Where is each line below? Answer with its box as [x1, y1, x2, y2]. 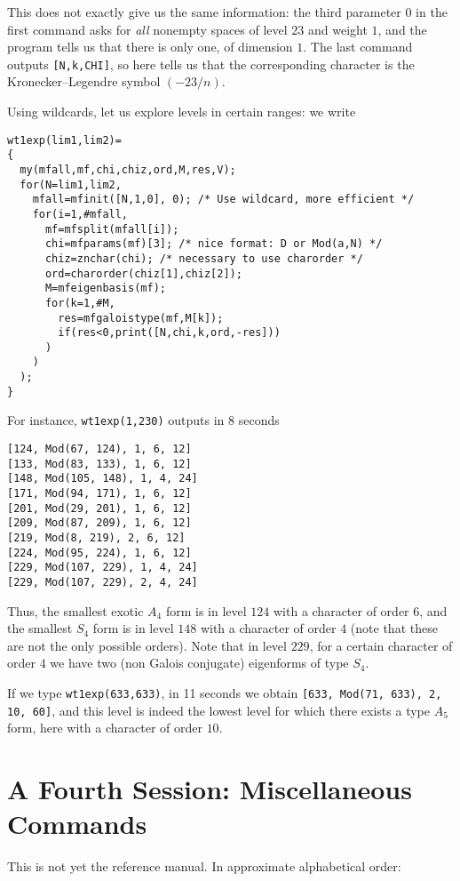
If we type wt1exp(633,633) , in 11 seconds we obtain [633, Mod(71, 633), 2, [7, 684, 442, 702]
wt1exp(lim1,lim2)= [7, 133, 122, 147]
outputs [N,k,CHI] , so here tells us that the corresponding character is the [7, 54, 415, 73]
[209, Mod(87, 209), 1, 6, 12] [7, 517, 192, 530]
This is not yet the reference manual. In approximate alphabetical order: [7, 857, 401, 876]
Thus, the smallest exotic [7, 601, 144, 620]
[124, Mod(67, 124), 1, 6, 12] [7, 443, 192, 456]
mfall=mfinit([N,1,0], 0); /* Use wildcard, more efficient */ [32, 193, 415, 206]
